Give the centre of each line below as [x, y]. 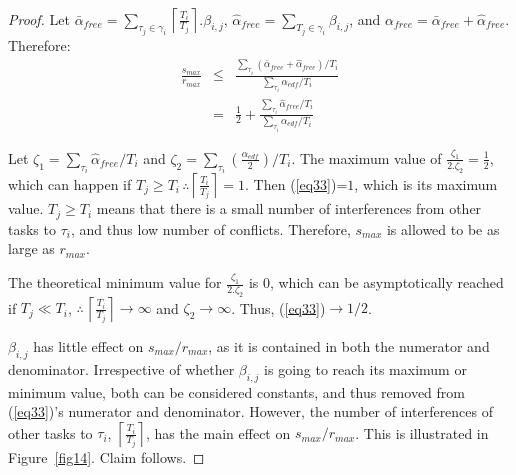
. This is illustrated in [422, 432]
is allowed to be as [443, 228]
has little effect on [88, 345]
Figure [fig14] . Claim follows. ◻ [106, 456]
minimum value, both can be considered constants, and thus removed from [236, 391]
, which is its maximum [426, 183]
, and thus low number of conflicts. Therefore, [210, 228]
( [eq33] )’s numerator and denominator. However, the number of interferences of [251, 411]
